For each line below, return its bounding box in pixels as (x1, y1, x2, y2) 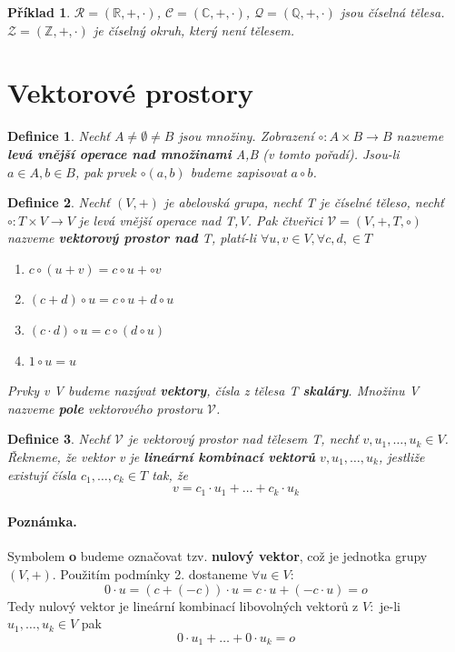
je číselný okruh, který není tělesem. (93, 20, 295, 39)
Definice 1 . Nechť (7, 126, 110, 145)
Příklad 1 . (7, 3, 71, 21)
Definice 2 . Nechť (7, 193, 110, 212)
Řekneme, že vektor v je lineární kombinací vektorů (7, 447, 316, 466)
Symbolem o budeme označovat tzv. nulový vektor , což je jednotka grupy (7, 547, 428, 566)
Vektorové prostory (7, 74, 253, 111)
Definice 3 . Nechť (7, 429, 110, 448)
